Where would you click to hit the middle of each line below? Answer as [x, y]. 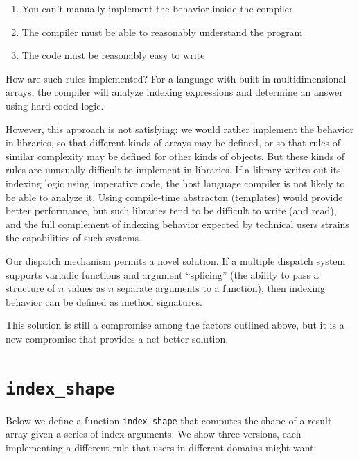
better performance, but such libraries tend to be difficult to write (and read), [171, 210]
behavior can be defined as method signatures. [104, 301]
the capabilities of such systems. [73, 237]
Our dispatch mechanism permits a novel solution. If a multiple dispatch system [176, 260]
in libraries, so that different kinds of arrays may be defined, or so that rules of [173, 142]
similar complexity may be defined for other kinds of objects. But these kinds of [175, 156]
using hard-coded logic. [55, 105]
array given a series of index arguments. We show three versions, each [154, 434]
